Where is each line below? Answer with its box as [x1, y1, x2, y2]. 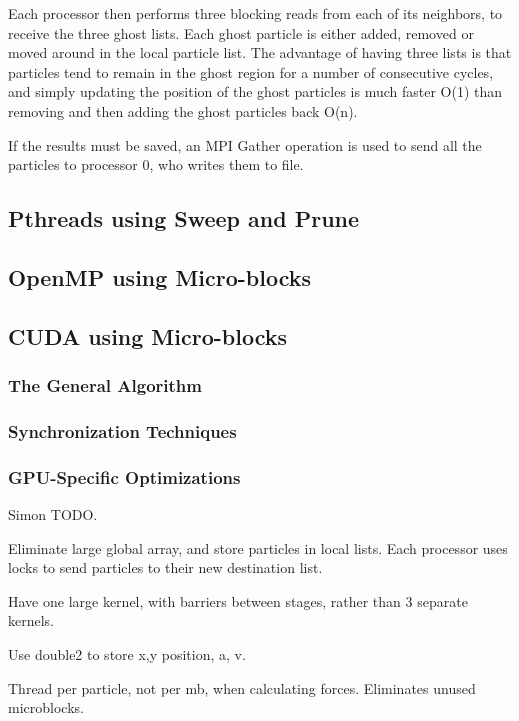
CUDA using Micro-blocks [8, 320, 288, 351]
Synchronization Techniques [8, 418, 237, 443]
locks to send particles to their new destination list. [8, 557, 323, 578]
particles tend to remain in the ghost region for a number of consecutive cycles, [8, 61, 494, 82]
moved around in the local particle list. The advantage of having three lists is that [8, 42, 512, 63]
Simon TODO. [8, 504, 98, 524]
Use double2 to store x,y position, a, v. [8, 643, 246, 664]
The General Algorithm [8, 373, 202, 398]
